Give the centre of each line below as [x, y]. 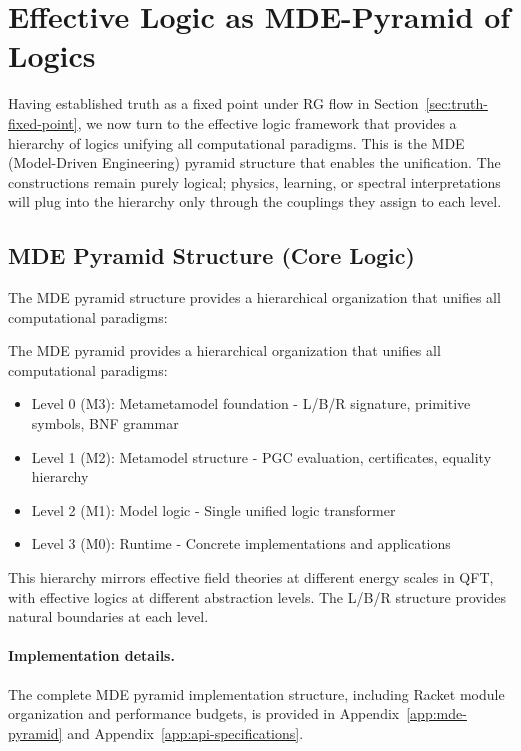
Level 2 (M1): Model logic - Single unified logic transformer [213, 509]
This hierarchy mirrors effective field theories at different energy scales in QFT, [251, 577]
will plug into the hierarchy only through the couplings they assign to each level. [255, 201]
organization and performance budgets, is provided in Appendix [204, 713]
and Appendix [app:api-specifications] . [185, 732]
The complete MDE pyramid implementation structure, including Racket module [256, 693]
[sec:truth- [456, 103]
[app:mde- [436, 713]
